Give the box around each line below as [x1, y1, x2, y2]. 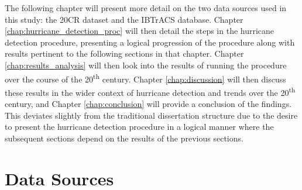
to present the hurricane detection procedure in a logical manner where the [5, 120, 274, 133]
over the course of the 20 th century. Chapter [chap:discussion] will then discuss [5, 71, 286, 85]
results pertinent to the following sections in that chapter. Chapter [5, 47, 244, 60]
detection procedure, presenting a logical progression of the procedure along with [5, 36, 295, 48]
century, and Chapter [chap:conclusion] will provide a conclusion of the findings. [5, 98, 292, 110]
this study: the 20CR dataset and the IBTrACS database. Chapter [5, 13, 243, 25]
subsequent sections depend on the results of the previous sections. [5, 132, 243, 144]
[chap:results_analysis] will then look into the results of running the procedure [5, 58, 287, 71]
